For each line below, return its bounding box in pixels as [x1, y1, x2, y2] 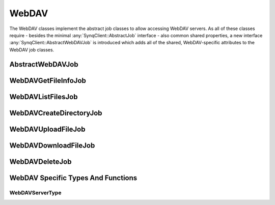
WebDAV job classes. [9, 46, 54, 53]
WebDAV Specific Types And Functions [9, 173, 137, 182]
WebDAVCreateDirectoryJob [9, 108, 102, 117]
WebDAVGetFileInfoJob [9, 76, 87, 85]
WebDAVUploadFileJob [9, 125, 86, 133]
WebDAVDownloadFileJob [9, 141, 95, 150]
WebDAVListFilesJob [9, 92, 78, 101]
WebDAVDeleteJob [9, 157, 72, 166]
